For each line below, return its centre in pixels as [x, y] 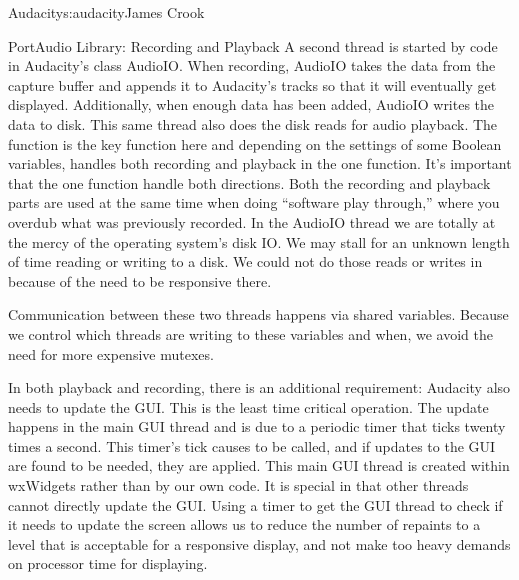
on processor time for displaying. [108, 563]
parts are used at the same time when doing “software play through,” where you [254, 202]
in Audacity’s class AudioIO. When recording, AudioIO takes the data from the [252, 65]
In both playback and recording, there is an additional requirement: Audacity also [259, 387]
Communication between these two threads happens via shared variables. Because [258, 314]
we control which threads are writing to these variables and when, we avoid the [250, 333]
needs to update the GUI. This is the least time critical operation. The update [248, 406]
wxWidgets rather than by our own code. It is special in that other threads [238, 485]
